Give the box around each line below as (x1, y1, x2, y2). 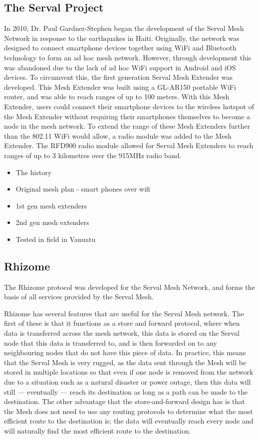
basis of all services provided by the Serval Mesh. (4, 291, 154, 302)
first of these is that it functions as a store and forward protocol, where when (4, 318, 240, 328)
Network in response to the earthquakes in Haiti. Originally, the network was (4, 32, 240, 43)
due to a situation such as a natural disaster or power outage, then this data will (4, 377, 251, 387)
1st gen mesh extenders (15, 200, 87, 211)
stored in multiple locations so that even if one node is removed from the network (4, 367, 254, 377)
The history (15, 167, 52, 177)
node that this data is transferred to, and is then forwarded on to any (4, 337, 217, 348)
